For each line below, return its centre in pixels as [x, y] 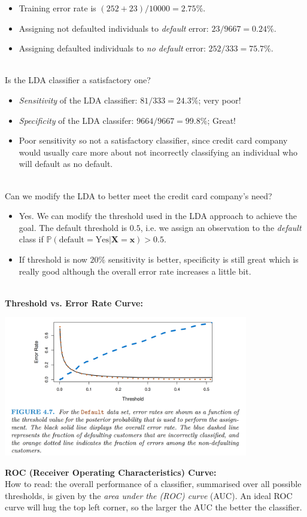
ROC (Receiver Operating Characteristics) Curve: [111, 472]
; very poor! [220, 100]
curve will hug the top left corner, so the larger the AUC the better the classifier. [153, 507]
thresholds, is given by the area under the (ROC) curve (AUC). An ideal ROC [149, 495]
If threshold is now [53, 259]
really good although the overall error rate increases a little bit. [135, 271]
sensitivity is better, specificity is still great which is [203, 259]
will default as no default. [66, 164]
